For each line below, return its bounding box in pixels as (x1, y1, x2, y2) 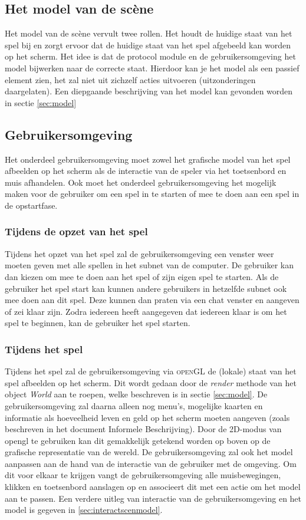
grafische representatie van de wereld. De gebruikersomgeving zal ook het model (5, 446, 293, 458)
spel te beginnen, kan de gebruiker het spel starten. (5, 317, 190, 329)
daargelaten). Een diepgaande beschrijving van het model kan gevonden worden (5, 85, 293, 97)
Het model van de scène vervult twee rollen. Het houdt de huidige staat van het (5, 27, 292, 40)
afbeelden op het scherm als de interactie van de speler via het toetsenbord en (5, 164, 287, 177)
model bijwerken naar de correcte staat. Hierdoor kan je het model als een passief (5, 61, 300, 74)
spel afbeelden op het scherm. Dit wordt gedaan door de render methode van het (5, 376, 297, 389)
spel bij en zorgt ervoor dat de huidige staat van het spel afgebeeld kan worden (5, 38, 291, 51)
